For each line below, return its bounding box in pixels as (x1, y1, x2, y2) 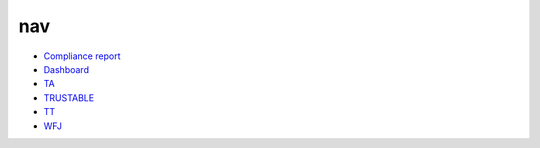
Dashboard (43, 63, 90, 75)
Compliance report (43, 50, 121, 62)
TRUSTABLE (43, 91, 95, 104)
